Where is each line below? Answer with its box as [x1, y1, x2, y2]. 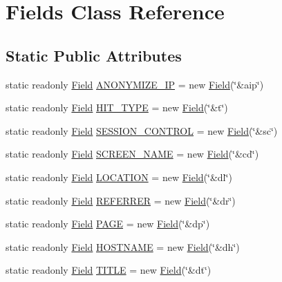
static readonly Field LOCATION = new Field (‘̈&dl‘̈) [6, 169, 232, 184]
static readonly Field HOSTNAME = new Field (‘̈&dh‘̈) [6, 239, 240, 254]
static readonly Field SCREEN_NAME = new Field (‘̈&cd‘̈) [6, 147, 259, 161]
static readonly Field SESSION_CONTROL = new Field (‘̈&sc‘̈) [6, 123, 278, 138]
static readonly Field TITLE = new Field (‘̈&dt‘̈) [6, 263, 211, 277]
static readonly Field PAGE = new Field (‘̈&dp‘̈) [6, 216, 210, 231]
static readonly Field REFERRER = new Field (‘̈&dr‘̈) [6, 193, 236, 207]
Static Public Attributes [6, 44, 182, 66]
